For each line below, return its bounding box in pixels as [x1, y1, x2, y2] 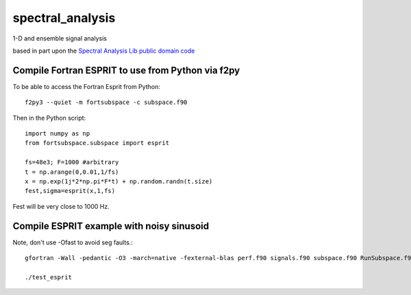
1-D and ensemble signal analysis [12, 34, 108, 42]
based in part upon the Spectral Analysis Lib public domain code [12, 47, 195, 55]
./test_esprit [25, 273, 72, 281]
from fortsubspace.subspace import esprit [25, 139, 170, 147]
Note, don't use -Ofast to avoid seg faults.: [12, 238, 134, 246]
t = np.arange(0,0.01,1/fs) [25, 168, 119, 176]
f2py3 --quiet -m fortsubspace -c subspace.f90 [25, 99, 188, 106]
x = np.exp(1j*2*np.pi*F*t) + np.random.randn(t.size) [25, 177, 213, 185]
